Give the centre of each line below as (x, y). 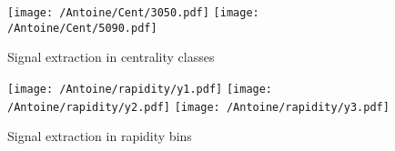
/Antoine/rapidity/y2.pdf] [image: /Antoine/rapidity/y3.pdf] (198, 107)
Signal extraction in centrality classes (111, 57)
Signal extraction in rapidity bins (100, 136)
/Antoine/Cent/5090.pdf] (82, 28)
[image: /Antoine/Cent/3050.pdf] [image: (133, 13)
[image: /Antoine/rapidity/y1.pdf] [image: (140, 89)
